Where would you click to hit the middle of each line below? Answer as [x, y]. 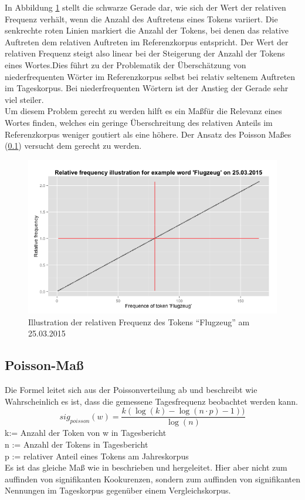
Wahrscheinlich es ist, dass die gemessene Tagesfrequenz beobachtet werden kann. [152, 401]
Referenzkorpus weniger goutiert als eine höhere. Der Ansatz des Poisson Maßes [148, 134]
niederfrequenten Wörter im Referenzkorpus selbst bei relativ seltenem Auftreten [150, 76]
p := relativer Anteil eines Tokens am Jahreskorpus [97, 456]
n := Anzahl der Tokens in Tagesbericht [77, 444]
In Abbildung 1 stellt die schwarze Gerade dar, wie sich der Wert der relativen [145, 7]
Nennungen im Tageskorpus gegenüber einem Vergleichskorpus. [118, 490]
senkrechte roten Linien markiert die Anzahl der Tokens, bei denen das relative [147, 30]
